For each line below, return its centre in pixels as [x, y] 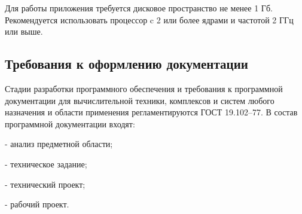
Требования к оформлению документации [126, 64]
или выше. [24, 31]
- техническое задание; [46, 163]
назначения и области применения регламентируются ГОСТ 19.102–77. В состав [151, 112]
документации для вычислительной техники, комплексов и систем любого [140, 100]
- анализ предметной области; [59, 144]
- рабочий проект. [37, 204]
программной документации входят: [70, 123]
